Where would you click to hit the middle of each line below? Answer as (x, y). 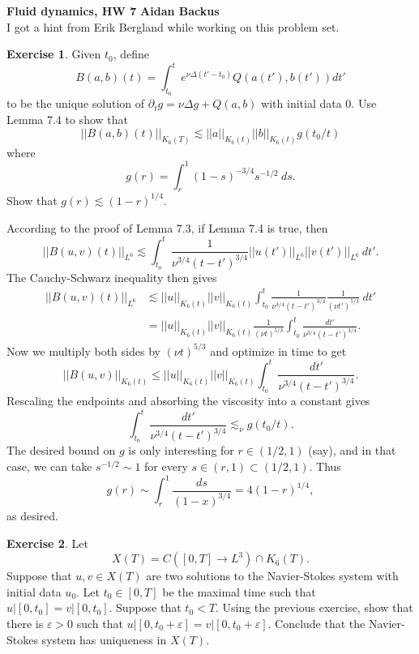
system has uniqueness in (104, 639)
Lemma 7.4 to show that (67, 120)
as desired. (32, 515)
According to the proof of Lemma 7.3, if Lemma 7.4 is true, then (167, 227)
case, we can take (49, 466)
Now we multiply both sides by (83, 351)
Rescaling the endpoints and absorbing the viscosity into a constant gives (188, 401)
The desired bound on (61, 450)
